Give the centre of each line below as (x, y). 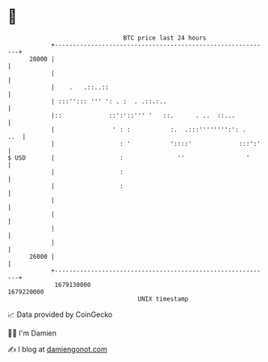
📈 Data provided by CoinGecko (60, 314)
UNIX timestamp (163, 299)
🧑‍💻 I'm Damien (32, 333)
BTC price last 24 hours (165, 38)
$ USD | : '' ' (129, 158)
